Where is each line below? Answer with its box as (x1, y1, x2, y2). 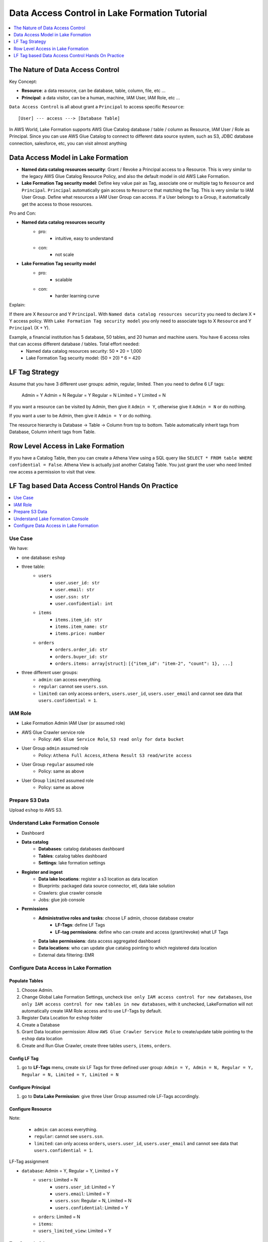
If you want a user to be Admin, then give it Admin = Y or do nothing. (9, 413, 152, 419)
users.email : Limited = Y (55, 1190, 110, 1197)
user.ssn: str (55, 594, 89, 600)
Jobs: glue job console (38, 897, 85, 903)
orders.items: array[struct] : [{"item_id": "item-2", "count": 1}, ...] (55, 661, 233, 667)
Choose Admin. (21, 987, 53, 993)
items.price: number (55, 631, 105, 636)
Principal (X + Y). (9, 325, 50, 331)
